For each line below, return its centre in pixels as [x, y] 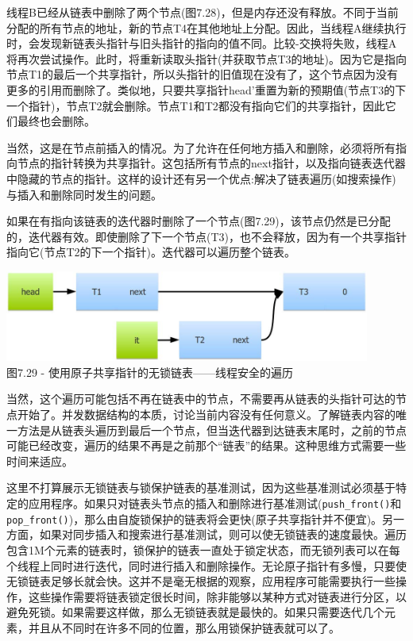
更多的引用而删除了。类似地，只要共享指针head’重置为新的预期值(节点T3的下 [206, 89]
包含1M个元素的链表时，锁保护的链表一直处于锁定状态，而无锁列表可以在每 [203, 549]
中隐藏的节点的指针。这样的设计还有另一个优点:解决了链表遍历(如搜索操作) [201, 178]
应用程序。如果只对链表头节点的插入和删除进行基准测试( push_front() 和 [215, 503]
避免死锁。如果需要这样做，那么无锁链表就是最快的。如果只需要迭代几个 [195, 612]
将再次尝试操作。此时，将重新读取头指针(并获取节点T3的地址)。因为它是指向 [206, 58]
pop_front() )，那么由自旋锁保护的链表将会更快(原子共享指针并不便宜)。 [195, 518]
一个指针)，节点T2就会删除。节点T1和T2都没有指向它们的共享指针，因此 [196, 105]
